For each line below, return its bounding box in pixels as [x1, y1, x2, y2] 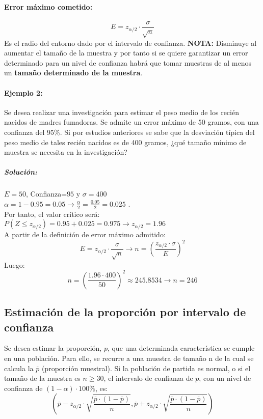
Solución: [4, 166, 38, 177]
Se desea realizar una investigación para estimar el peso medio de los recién [4, 106, 239, 117]
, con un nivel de [199, 373, 251, 383]
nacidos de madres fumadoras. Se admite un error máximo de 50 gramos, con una [4, 117, 259, 127]
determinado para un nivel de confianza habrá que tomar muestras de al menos [4, 57, 251, 68]
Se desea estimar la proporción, [4, 343, 102, 353]
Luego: [4, 259, 25, 270]
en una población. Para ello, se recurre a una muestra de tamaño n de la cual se [4, 353, 254, 364]
